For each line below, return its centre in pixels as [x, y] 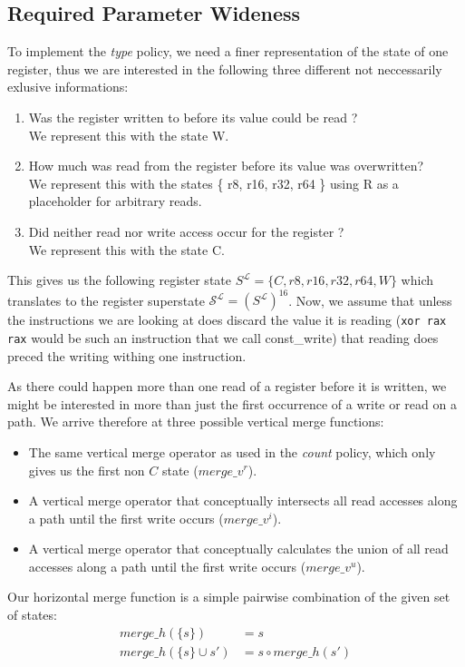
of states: [32, 615]
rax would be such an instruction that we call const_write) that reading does [223, 337]
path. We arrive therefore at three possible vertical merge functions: [196, 422]
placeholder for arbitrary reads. [115, 201]
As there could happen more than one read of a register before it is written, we [227, 386]
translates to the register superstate [106, 300]
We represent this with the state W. [129, 135]
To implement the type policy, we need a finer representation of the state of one [228, 51]
